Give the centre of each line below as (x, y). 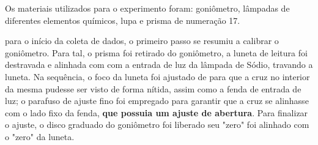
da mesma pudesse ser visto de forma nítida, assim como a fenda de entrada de (153, 88)
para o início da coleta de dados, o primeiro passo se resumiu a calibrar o (142, 41)
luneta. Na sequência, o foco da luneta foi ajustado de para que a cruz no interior (157, 76)
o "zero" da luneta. (40, 136)
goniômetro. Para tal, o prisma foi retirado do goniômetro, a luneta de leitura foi (156, 52)
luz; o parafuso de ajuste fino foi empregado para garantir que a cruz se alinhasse (157, 101)
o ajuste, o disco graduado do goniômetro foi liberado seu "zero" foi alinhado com (157, 125)
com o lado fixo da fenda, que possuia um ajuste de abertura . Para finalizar (157, 112)
